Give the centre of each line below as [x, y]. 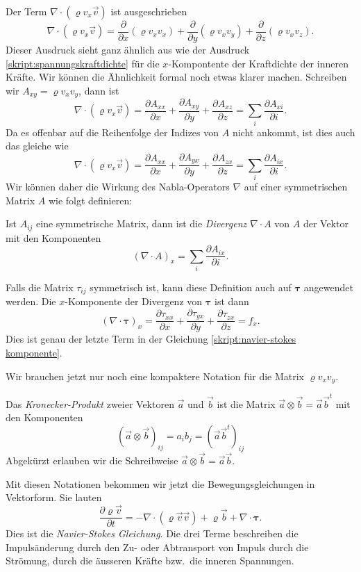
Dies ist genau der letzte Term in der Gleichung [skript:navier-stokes [151, 339]
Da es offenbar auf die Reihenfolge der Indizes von [112, 132]
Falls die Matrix [40, 287]
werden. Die [31, 301]
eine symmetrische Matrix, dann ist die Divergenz [142, 223]
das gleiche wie [37, 146]
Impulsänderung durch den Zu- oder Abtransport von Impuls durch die [157, 547]
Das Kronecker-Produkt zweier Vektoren [90, 403]
